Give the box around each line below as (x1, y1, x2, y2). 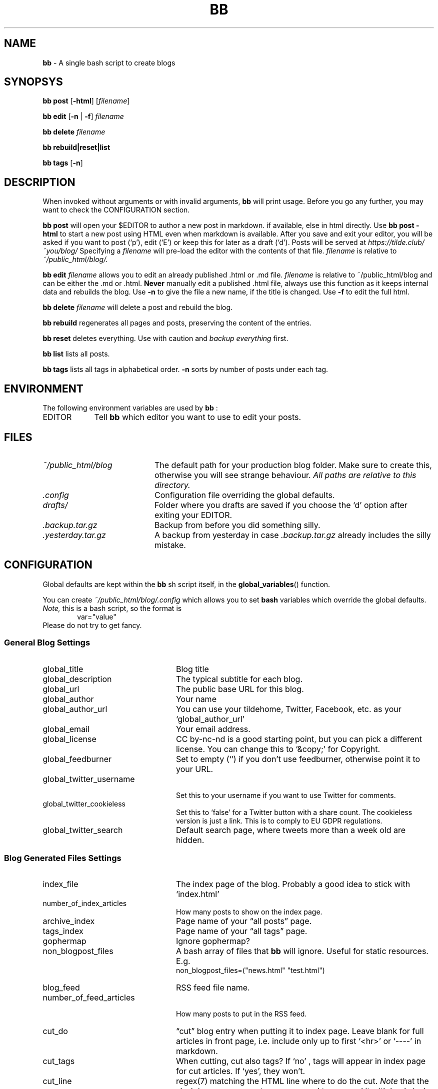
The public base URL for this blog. (175, 683, 304, 694)
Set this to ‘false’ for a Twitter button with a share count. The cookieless (176, 807, 412, 816)
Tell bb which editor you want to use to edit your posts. (94, 412, 301, 422)
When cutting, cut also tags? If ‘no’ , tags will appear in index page (175, 1056, 426, 1066)
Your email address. (175, 723, 250, 734)
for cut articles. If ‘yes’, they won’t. (175, 1066, 305, 1076)
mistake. (154, 539, 186, 550)
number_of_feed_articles (42, 992, 135, 1003)
